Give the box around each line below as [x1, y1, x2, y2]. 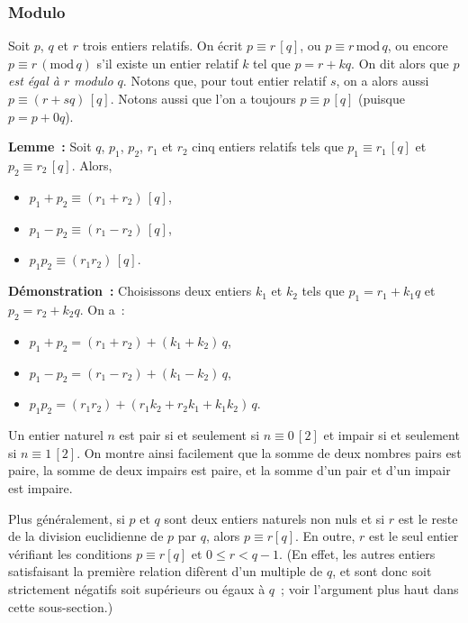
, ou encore [387, 36, 448, 55]
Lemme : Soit [8, 137, 92, 156]
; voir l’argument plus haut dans [281, 579, 459, 598]
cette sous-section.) [8, 597, 113, 616]
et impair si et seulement [323, 426, 460, 444]
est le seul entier [369, 527, 459, 545]
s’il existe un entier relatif [96, 53, 238, 72]
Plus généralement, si [8, 508, 125, 527]
